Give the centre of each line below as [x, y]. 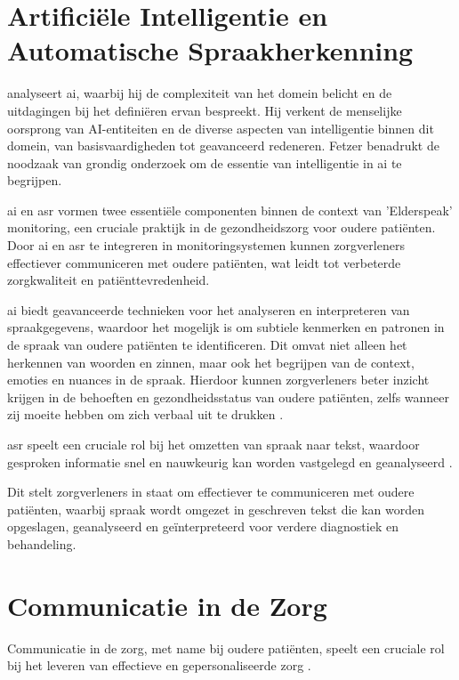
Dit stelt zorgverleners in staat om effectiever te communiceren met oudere [211, 492]
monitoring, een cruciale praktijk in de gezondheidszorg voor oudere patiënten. [221, 227]
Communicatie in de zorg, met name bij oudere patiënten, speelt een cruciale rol [226, 648]
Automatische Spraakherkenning [210, 50]
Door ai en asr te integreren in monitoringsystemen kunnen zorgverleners [206, 245]
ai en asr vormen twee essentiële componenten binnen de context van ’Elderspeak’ [230, 210]
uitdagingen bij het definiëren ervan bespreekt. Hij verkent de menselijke [205, 110]
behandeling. [42, 543]
